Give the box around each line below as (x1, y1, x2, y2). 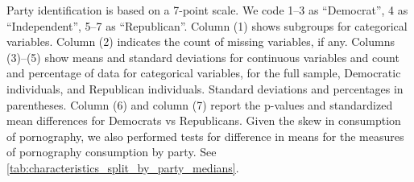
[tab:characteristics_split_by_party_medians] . (6, 159, 239, 176)
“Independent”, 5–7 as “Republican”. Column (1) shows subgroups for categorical (6, 17, 408, 34)
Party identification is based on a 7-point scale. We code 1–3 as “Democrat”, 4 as (6, 2, 408, 18)
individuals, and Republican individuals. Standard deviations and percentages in (6, 80, 404, 97)
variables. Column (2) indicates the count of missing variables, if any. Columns (6, 33, 395, 50)
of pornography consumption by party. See (6, 143, 217, 160)
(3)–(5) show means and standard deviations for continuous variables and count (6, 48, 400, 65)
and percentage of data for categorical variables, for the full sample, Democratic (6, 64, 401, 81)
